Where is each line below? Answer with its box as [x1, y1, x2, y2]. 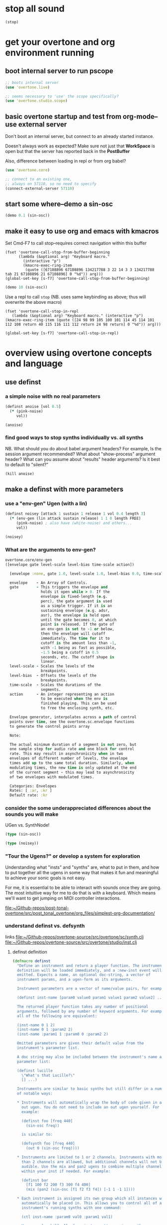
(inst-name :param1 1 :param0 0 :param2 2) [17, 1032, 108, 1037]
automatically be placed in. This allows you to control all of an [21, 1201, 164, 1206]
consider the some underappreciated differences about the [5, 805, 151, 812]
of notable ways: [17, 1091, 53, 1096]
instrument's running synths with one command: [21, 1205, 122, 1210]
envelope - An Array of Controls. [9, 580, 88, 585]
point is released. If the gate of [40, 622, 114, 627]
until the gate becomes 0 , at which [40, 617, 117, 622]
